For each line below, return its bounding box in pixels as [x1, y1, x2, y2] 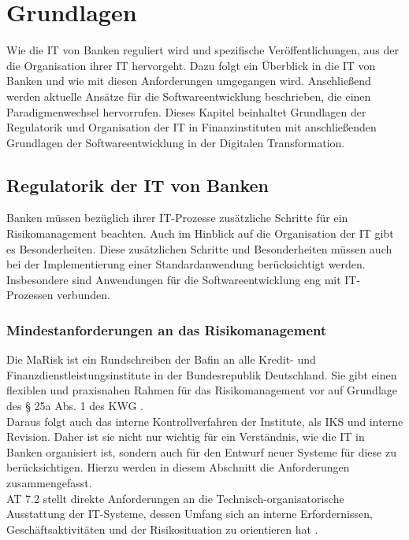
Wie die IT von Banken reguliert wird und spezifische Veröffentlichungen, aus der [6, 42, 400, 58]
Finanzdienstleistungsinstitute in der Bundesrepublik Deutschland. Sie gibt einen [6, 366, 397, 383]
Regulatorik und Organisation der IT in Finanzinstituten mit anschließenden [6, 119, 377, 135]
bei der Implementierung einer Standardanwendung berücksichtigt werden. [6, 256, 366, 272]
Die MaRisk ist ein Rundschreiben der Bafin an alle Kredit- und [6, 351, 316, 368]
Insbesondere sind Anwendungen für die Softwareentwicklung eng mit [6, 271, 341, 287]
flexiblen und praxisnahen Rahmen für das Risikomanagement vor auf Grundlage [6, 382, 397, 398]
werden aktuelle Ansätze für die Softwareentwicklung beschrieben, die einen [6, 87, 371, 104]
